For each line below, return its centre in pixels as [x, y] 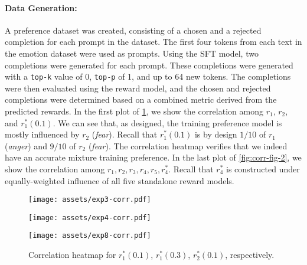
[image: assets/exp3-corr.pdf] [90, 200]
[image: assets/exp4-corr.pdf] [90, 217]
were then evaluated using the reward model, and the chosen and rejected [138, 88]
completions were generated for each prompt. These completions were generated [149, 65]
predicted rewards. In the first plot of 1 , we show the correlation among [134, 111]
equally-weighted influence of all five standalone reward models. [120, 180]
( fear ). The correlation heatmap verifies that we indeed [188, 145]
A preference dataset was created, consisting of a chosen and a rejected [133, 30]
